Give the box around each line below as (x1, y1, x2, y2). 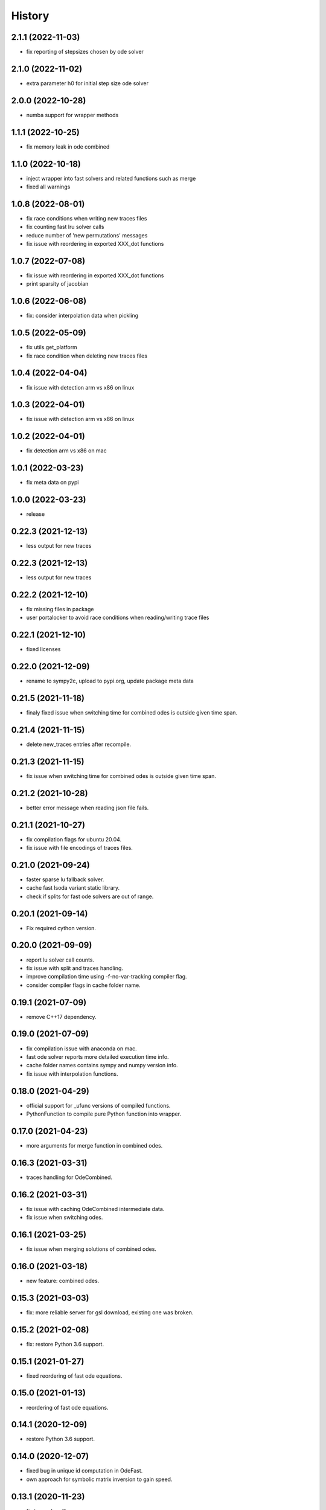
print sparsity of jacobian (26, 280, 89, 288)
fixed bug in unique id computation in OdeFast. (26, 1467, 143, 1474)
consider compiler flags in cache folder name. (26, 981, 141, 989)
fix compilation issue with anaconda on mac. (26, 1045, 137, 1052)
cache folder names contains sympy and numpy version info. (26, 1062, 178, 1069)
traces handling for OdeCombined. (26, 1174, 113, 1181)
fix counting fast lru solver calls (26, 223, 104, 231)
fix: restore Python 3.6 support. (26, 1340, 104, 1348)
